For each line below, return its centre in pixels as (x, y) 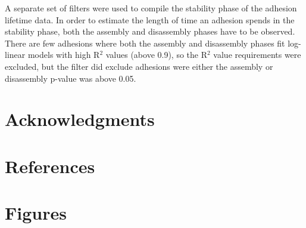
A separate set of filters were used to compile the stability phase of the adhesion (151, 8)
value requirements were (257, 55)
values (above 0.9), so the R (157, 55)
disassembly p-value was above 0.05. (71, 78)
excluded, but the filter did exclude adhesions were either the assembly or (139, 66)
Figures (36, 213)
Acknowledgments (80, 119)
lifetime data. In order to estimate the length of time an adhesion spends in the (150, 19)
